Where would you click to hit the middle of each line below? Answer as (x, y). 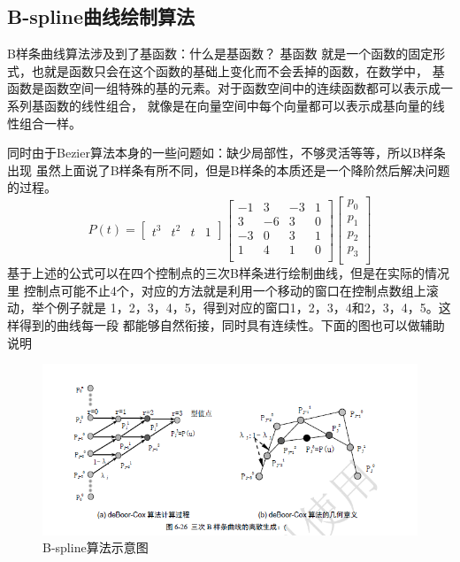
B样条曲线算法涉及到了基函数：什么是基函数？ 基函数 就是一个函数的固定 (220, 54)
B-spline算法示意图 (96, 547)
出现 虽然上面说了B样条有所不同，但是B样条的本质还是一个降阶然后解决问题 (229, 169)
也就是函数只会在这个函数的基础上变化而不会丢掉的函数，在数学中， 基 (238, 70)
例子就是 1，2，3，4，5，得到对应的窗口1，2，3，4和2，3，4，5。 (247, 308)
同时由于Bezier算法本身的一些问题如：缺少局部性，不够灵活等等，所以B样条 (226, 153)
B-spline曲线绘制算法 (101, 16)
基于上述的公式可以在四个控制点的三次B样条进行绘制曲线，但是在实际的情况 (228, 273)
